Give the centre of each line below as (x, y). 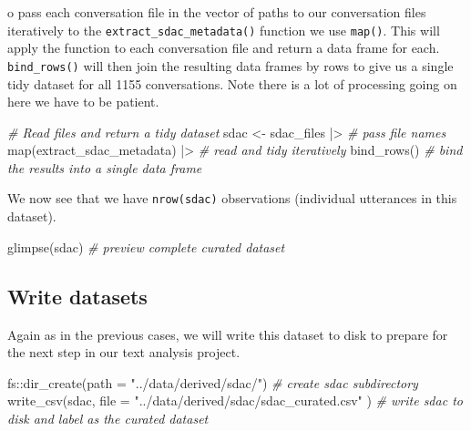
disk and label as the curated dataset (108, 418)
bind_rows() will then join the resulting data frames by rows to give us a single (230, 65)
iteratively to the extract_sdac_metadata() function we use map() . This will (224, 30)
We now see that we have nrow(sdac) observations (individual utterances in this (232, 198)
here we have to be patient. (83, 102)
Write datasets (77, 296)
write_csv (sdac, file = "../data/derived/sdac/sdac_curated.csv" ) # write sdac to (235, 400)
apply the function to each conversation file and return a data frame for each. (224, 48)
